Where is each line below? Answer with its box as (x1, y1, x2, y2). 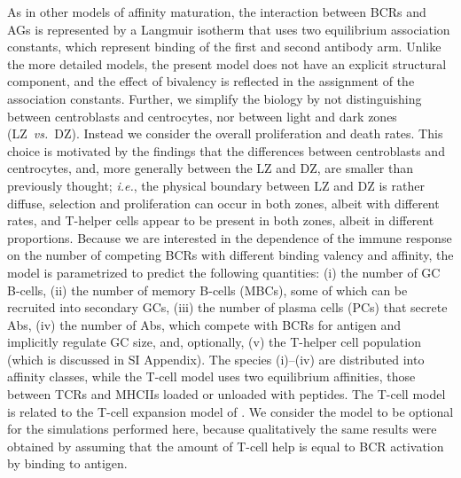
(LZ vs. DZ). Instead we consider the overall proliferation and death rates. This (7, 124, 443, 143)
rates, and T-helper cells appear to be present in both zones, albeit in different (7, 211, 434, 230)
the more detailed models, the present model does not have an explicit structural (7, 54, 447, 73)
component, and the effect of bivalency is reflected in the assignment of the (7, 72, 415, 90)
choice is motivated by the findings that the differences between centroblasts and (7, 141, 445, 160)
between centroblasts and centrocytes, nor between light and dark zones (7, 106, 397, 125)
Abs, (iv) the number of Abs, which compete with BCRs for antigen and (7, 315, 402, 333)
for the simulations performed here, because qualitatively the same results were (7, 419, 437, 438)
